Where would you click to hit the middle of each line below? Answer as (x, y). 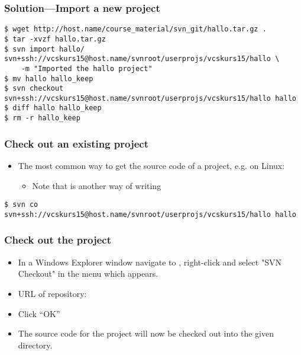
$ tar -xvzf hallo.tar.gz (55, 39)
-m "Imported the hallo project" (87, 68)
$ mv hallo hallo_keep (49, 79)
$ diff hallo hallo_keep (53, 108)
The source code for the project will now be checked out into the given (146, 333)
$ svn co (21, 205)
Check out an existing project (77, 143)
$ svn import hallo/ (45, 49)
